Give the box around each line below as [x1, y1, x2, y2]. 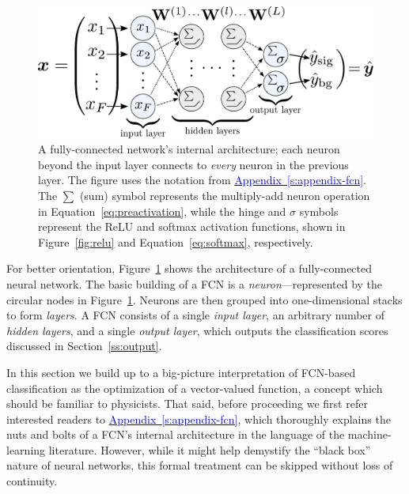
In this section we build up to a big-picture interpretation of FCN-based [6, 364, 356, 380]
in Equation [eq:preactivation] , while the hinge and [38, 202, 286, 219]
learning [6, 441, 46, 458]
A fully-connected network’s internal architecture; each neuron [38, 141, 340, 157]
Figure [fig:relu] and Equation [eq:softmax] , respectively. [38, 233, 313, 250]
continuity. [6, 473, 58, 489]
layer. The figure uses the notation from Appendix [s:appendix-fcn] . [38, 172, 366, 188]
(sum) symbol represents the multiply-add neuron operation [79, 187, 370, 203]
